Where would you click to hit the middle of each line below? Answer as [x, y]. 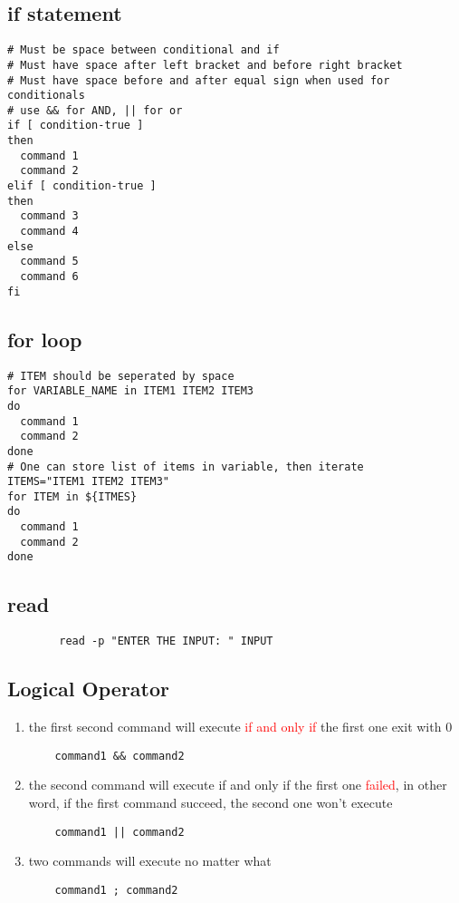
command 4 [49, 232]
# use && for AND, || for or [95, 110]
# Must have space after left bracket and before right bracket [205, 65]
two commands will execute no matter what [150, 861]
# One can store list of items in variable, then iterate [186, 466]
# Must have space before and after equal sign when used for [199, 80]
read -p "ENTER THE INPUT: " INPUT [166, 641]
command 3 [49, 216]
